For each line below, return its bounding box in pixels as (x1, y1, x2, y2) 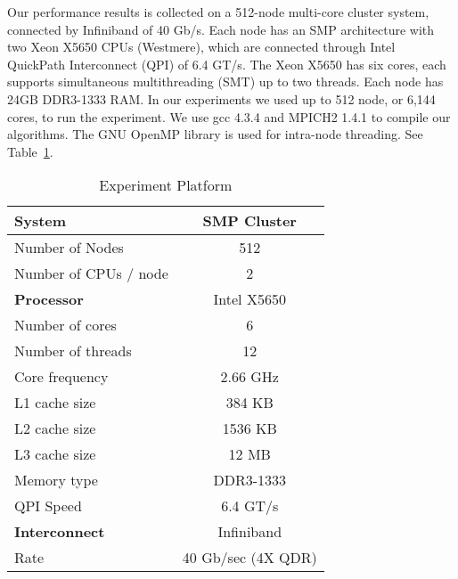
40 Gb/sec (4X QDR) (182, 547, 317, 568)
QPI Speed (14, 495, 82, 517)
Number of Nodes (14, 237, 124, 258)
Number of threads (14, 340, 132, 362)
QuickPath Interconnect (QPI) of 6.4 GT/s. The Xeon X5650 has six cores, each (7, 54, 446, 73)
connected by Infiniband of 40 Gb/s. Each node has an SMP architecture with (7, 20, 435, 38)
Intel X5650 (213, 289, 286, 310)
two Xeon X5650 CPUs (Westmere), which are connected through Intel (7, 37, 396, 56)
